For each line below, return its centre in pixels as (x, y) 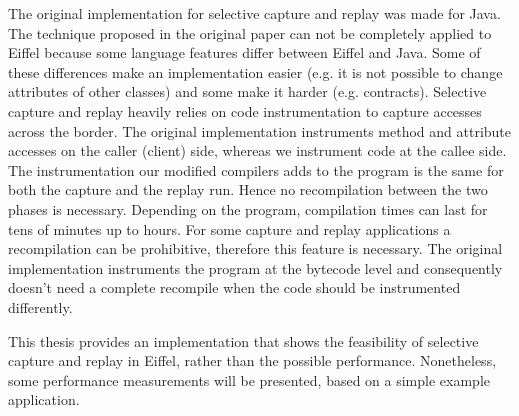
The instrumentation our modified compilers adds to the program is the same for (256, 169)
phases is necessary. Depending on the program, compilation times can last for (248, 208)
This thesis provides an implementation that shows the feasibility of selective (243, 340)
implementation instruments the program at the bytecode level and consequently (255, 267)
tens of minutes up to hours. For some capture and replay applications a (229, 228)
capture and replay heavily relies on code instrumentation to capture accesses (245, 110)
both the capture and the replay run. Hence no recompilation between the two (248, 189)
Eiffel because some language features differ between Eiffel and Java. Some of (244, 52)
